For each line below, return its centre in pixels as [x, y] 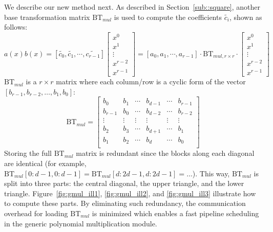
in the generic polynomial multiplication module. [81, 223]
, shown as [246, 17]
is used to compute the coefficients [168, 17]
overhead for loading [36, 213]
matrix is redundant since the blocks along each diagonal [165, 153]
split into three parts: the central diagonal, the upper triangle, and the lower [124, 183]
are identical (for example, [45, 163]
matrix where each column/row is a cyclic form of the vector [151, 82]
